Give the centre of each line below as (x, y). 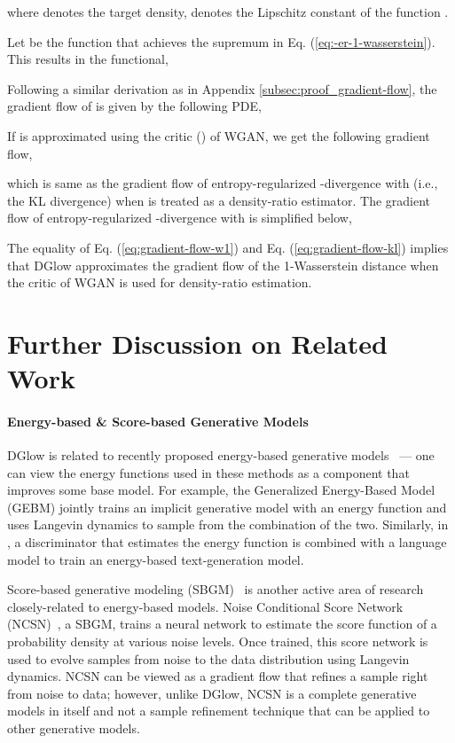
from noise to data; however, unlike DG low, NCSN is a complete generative (212, 693)
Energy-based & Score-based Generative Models (158, 421)
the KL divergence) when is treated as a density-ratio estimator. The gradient (219, 200)
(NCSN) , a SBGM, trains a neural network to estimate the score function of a (222, 624)
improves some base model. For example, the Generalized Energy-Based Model (221, 490)
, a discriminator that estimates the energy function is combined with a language (227, 542)
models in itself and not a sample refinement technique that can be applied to (219, 711)
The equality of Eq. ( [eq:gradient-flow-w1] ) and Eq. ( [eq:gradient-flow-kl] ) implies (228, 247)
